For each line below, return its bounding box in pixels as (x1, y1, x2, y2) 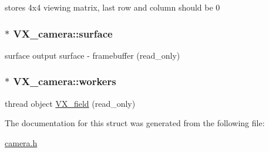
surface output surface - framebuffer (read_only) (5, 49, 180, 61)
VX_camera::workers (13, 74, 116, 89)
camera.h (5, 136, 38, 148)
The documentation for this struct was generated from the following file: (5, 117, 265, 129)
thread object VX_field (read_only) (5, 97, 136, 109)
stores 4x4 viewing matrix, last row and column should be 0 (5, 1, 220, 13)
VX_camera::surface (13, 26, 113, 40)
